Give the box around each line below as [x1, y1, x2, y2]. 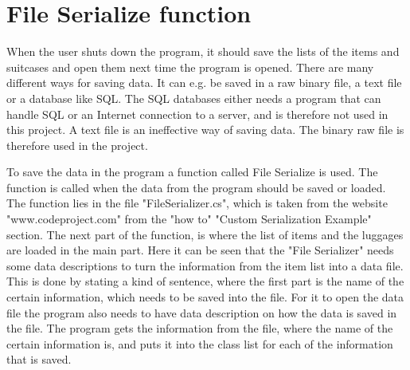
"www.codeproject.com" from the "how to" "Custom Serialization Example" [6, 211, 372, 227]
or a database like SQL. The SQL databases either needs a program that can [6, 89, 381, 106]
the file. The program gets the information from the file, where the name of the [6, 320, 393, 337]
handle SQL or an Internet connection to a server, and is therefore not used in [6, 105, 389, 122]
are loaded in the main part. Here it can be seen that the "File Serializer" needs [6, 242, 394, 258]
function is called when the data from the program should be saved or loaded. [6, 179, 386, 195]
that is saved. [6, 351, 72, 368]
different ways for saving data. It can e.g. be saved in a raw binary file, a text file [6, 74, 402, 91]
